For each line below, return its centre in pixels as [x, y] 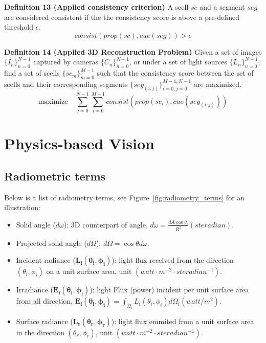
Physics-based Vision [79, 143]
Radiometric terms [55, 176]
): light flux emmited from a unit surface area [183, 321]
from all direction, [44, 301]
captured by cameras [66, 62]
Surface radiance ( [45, 321]
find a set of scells [32, 73]
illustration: [22, 207]
